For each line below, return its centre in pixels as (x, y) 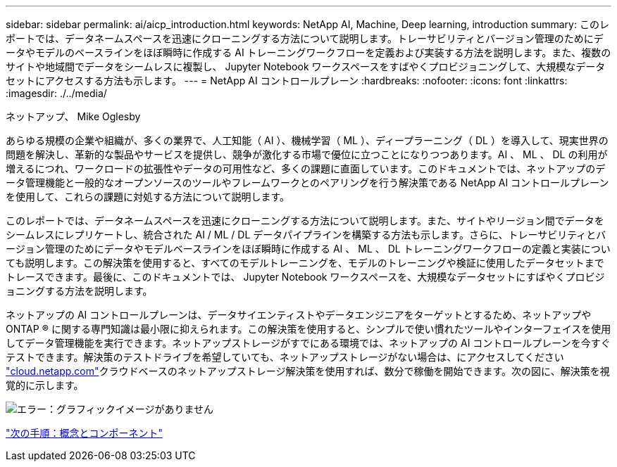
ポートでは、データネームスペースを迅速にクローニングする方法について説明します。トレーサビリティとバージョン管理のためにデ (305, 38)
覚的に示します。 (45, 385)
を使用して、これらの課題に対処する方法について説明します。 (148, 197)
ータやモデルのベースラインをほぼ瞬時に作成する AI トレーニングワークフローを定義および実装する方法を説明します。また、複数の (308, 52)
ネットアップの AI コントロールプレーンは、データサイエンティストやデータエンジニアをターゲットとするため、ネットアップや (299, 315)
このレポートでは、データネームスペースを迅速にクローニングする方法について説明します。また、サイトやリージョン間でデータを (305, 220)
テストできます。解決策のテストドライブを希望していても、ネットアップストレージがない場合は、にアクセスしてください (285, 357)
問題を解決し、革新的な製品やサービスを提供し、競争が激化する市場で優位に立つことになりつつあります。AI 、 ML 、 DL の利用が (307, 154)
